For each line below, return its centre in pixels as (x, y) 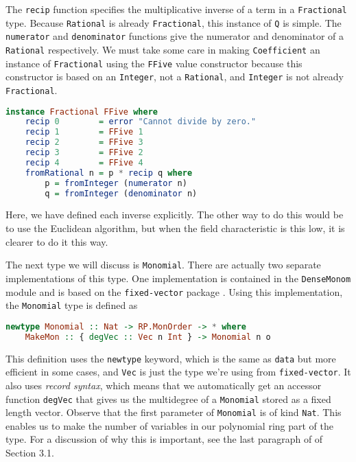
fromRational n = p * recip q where (109, 173)
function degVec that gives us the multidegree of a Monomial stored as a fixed (168, 399)
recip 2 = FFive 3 (84, 142)
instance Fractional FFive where (82, 112)
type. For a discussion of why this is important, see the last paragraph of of (164, 439)
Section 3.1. (30, 453)
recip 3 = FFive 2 (84, 153)
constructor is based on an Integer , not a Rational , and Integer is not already (175, 77)
